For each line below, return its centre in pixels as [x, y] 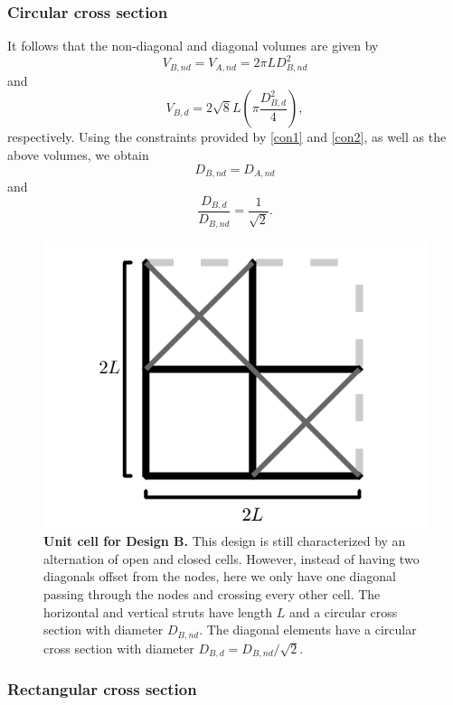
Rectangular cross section [102, 688]
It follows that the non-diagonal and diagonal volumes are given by [193, 46]
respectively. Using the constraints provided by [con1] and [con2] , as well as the [227, 137]
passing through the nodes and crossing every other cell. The [212, 593]
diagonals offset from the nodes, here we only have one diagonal [220, 576]
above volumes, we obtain [78, 154]
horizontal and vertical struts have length [158, 611]
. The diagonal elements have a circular [308, 630]
